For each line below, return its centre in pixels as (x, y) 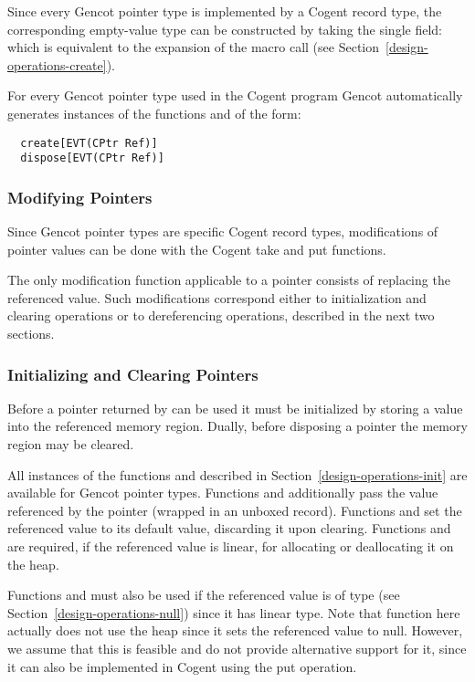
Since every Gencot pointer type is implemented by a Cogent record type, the (225, 11)
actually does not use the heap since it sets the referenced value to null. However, (235, 630)
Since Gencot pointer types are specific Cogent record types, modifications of (223, 231)
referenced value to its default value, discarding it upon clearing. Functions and (229, 528)
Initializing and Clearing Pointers (133, 374)
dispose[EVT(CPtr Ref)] (92, 158)
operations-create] (57, 64)
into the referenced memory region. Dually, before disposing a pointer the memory (237, 426)
